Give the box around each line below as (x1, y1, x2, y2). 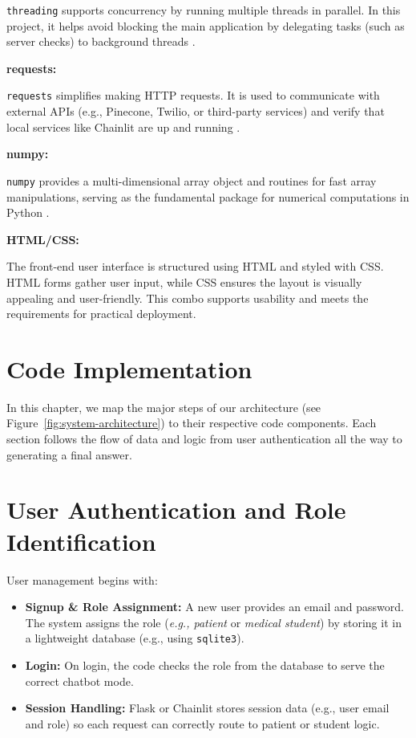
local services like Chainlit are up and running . (6, 118, 240, 135)
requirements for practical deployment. (6, 305, 196, 322)
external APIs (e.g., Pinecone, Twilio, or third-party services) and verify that (6, 103, 385, 120)
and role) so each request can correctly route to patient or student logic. (25, 715, 380, 732)
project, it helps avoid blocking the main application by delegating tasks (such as (6, 17, 405, 34)
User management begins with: (6, 571, 158, 588)
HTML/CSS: (6, 230, 79, 247)
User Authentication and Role (6, 493, 346, 526)
